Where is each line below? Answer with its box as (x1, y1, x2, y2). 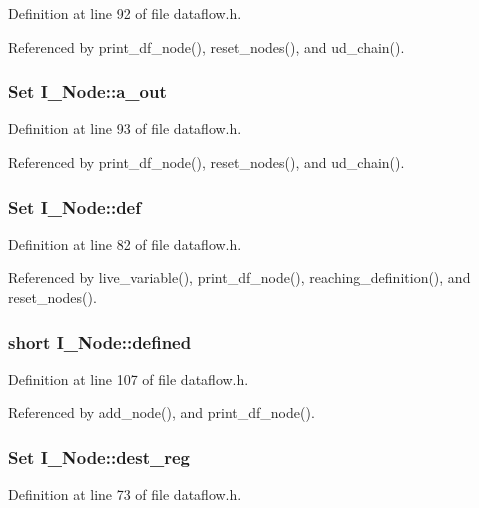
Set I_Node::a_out (8, 79, 167, 104)
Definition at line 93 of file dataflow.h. (8, 118, 242, 139)
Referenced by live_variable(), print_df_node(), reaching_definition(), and (8, 267, 471, 288)
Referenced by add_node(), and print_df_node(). (8, 402, 315, 423)
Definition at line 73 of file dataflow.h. (8, 484, 242, 505)
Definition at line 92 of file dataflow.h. (8, 3, 242, 23)
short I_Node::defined (8, 329, 192, 354)
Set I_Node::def (8, 194, 141, 219)
